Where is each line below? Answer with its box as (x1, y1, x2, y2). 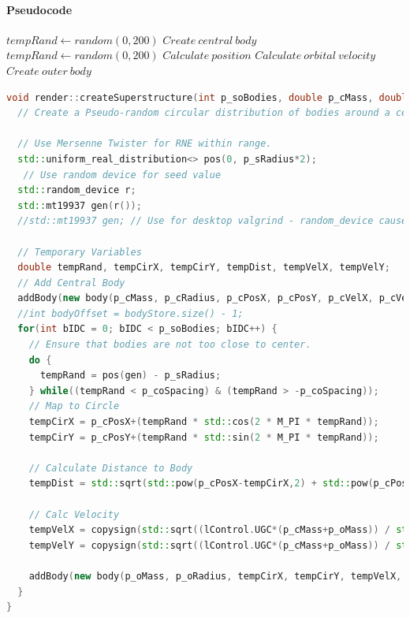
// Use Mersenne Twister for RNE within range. (17, 138, 272, 150)
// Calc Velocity (28, 508, 120, 520)
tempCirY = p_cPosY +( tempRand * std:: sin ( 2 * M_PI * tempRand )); (28, 431, 379, 443)
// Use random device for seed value (23, 169, 222, 181)
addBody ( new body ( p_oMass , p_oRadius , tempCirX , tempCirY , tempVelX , (28, 570, 402, 582)
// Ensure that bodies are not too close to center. (28, 339, 311, 351)
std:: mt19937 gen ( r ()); (17, 199, 142, 211)
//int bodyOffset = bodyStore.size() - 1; (17, 307, 244, 319)
